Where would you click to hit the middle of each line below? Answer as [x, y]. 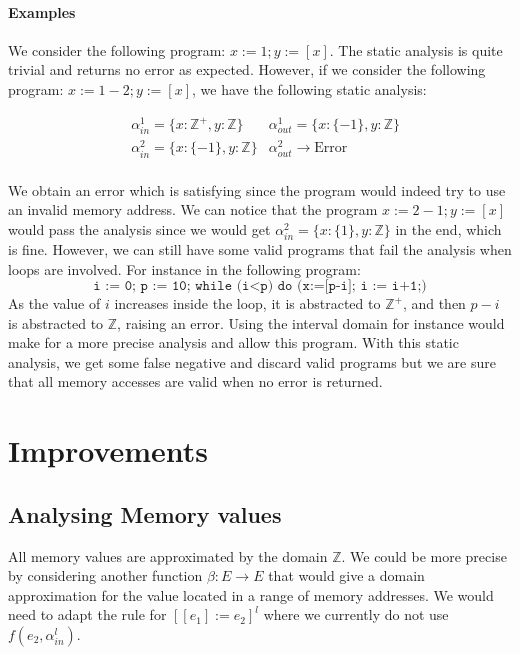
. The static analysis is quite [416, 49]
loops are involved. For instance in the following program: [184, 268]
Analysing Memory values [145, 513]
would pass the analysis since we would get [139, 228]
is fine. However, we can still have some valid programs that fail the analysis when [260, 248]
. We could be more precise [424, 555]
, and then [434, 303]
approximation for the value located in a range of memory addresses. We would [251, 594]
